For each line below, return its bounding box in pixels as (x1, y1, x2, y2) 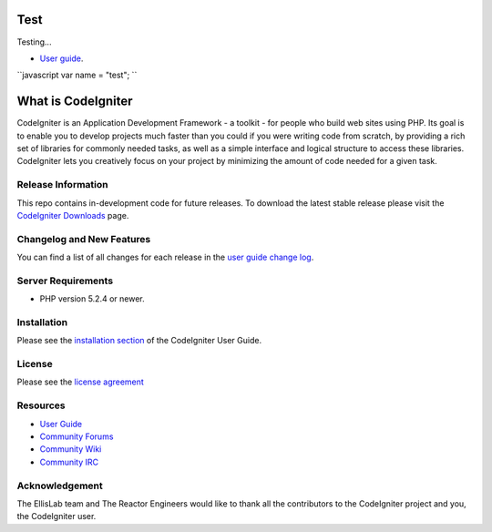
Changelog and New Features (16, 232, 151, 245)
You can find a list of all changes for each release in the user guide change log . (16, 251, 314, 263)
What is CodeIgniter (16, 94, 133, 109)
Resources (16, 399, 66, 412)
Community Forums (39, 431, 114, 442)
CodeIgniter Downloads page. (16, 210, 129, 220)
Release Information (16, 179, 108, 191)
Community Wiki (39, 444, 102, 455)
